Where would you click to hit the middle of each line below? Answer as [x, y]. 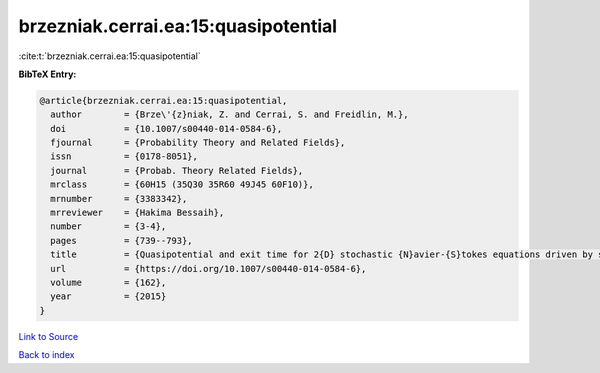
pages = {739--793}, [122, 240]
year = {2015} [108, 296]
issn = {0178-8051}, [124, 156]
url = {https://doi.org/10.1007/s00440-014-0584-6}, [208, 268]
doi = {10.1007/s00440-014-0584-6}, [166, 128]
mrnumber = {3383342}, [119, 198]
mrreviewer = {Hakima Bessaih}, [137, 213]
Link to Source [48, 336]
